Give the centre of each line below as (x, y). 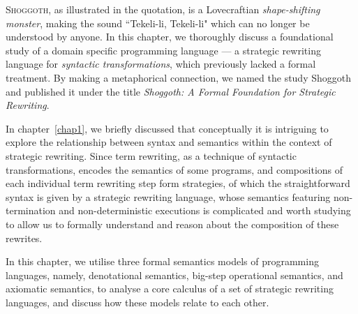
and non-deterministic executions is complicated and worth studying (205, 210)
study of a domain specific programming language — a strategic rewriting (163, 50)
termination (31, 210)
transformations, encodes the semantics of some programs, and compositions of (174, 169)
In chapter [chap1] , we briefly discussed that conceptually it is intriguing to (167, 128)
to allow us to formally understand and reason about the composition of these (172, 224)
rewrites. (24, 238)
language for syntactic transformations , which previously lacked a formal (161, 64)
